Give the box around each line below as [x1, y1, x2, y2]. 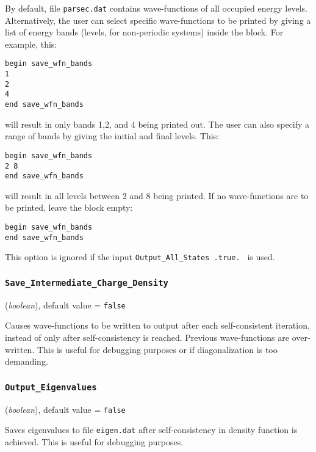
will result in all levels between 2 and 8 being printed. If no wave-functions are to [5, 189, 309, 202]
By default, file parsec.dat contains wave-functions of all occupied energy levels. [5, 2, 307, 14]
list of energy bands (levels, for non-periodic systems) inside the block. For [5, 26, 284, 38]
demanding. [5, 355, 48, 368]
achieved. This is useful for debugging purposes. [5, 435, 184, 448]
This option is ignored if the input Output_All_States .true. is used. [5, 250, 275, 263]
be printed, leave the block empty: [5, 201, 133, 214]
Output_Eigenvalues [5, 382, 97, 392]
